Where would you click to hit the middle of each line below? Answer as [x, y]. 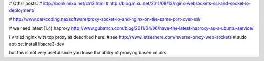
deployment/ [22, 10]
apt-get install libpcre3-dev [37, 44]
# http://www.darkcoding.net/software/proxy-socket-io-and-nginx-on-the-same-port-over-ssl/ [105, 19]
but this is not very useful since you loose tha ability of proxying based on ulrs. [88, 53]
